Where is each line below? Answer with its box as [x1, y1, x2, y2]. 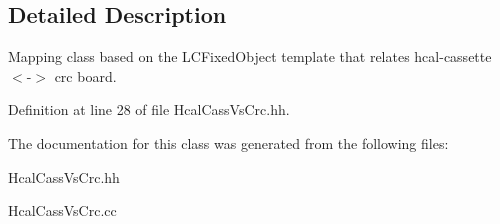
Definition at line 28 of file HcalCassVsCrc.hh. [8, 99, 290, 120]
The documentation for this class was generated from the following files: [8, 132, 449, 153]
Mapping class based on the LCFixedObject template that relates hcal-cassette [8, 46, 492, 67]
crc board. [54, 65, 117, 86]
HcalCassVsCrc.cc [8, 200, 117, 221]
